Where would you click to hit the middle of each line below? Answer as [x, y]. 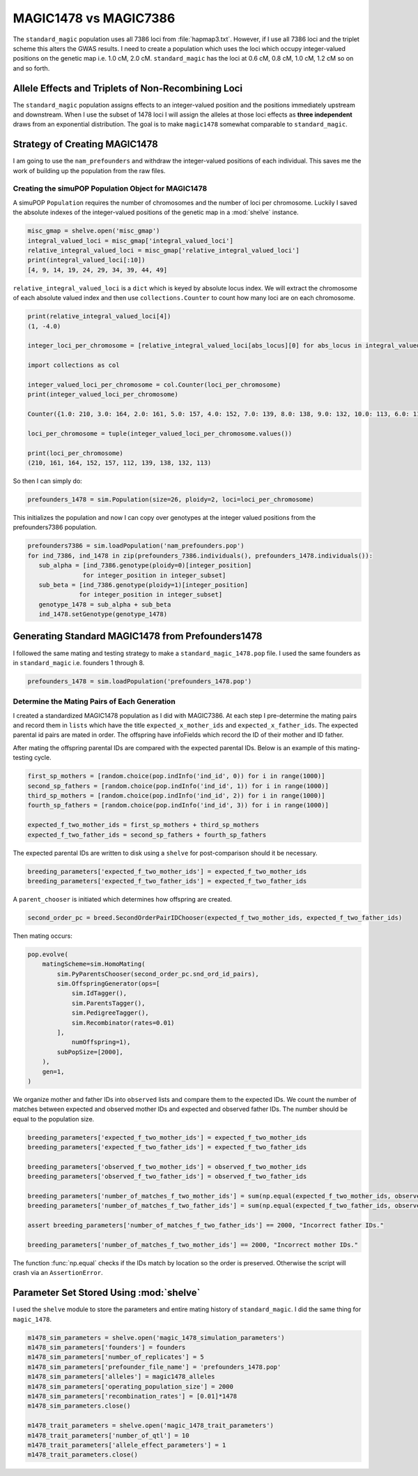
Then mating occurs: [42, 936]
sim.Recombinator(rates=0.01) [123, 1023]
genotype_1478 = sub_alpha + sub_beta [105, 604]
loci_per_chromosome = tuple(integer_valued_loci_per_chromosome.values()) [160, 433]
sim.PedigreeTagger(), [110, 1013]
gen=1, [53, 1072]
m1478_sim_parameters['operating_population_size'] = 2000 [130, 1386]
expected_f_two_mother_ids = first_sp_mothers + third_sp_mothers [143, 825]
